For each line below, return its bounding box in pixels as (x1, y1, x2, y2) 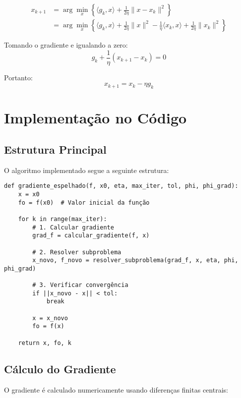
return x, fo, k (18, 339, 72, 346)
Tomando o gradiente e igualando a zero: (4, 40, 128, 50)
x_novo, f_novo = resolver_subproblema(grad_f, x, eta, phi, (32, 257, 239, 264)
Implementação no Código (4, 108, 187, 128)
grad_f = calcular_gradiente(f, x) (32, 232, 150, 239)
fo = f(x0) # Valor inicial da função (18, 199, 150, 206)
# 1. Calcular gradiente (32, 224, 114, 231)
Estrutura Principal (4, 141, 107, 157)
